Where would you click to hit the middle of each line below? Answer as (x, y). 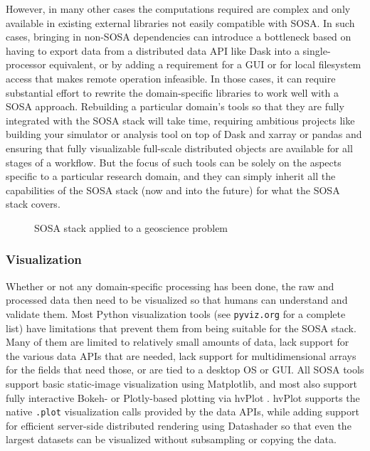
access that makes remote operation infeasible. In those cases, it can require (171, 78)
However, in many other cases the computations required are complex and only (178, 9)
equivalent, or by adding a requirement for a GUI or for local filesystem (205, 64)
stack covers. (33, 204)
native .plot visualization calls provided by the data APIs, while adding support (183, 412)
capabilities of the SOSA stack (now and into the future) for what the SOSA (173, 190)
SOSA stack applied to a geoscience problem (131, 227)
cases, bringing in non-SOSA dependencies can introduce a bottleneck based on (179, 37)
